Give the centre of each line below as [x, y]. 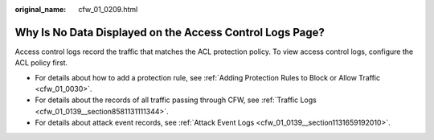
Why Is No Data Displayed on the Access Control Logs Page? [170, 32]
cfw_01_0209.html [108, 9]
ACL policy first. [41, 63]
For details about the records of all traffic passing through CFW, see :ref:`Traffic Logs [176, 100]
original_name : [41, 9]
